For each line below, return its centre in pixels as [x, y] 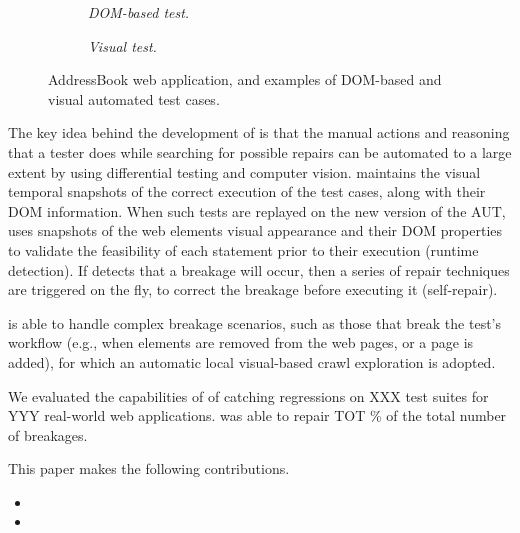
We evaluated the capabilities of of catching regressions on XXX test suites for [248, 395]
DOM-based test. [139, 12]
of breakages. [48, 434]
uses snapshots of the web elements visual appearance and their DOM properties [255, 230]
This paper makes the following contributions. [149, 468]
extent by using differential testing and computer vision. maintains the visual [244, 171]
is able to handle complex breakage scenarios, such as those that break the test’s [255, 322]
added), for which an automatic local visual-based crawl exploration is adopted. [252, 361]
